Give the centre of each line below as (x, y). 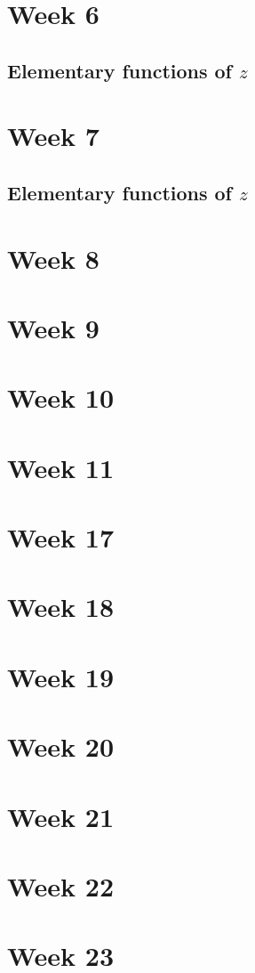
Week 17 (61, 537)
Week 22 (61, 885)
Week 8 (53, 258)
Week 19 (61, 676)
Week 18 (61, 607)
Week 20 (61, 746)
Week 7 (53, 136)
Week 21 (61, 816)
